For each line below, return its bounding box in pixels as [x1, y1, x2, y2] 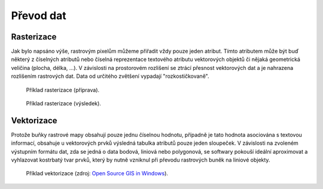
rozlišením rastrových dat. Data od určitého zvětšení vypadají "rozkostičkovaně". [11, 72, 209, 80]
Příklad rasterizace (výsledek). [26, 100, 102, 107]
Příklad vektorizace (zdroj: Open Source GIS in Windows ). [26, 170, 169, 177]
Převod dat [11, 9, 66, 22]
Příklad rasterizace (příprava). [26, 86, 100, 93]
